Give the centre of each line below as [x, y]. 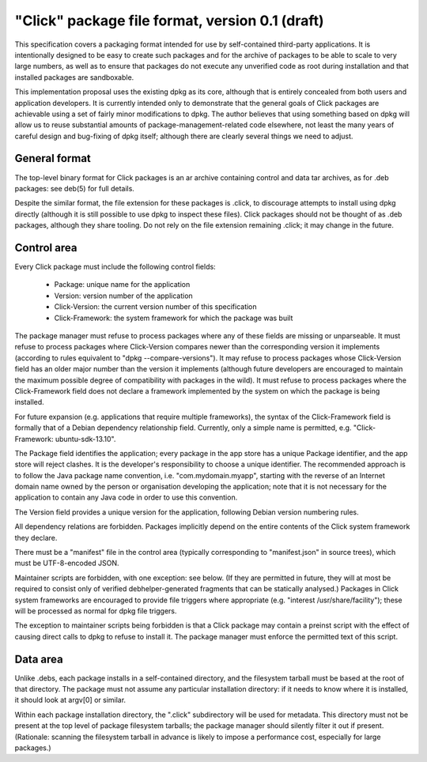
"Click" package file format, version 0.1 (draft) [169, 21]
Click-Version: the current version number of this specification [155, 307]
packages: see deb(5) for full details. [74, 188]
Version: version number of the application [123, 296]
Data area [39, 659]
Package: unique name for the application [122, 285]
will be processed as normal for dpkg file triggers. [96, 611]
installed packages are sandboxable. [74, 77]
